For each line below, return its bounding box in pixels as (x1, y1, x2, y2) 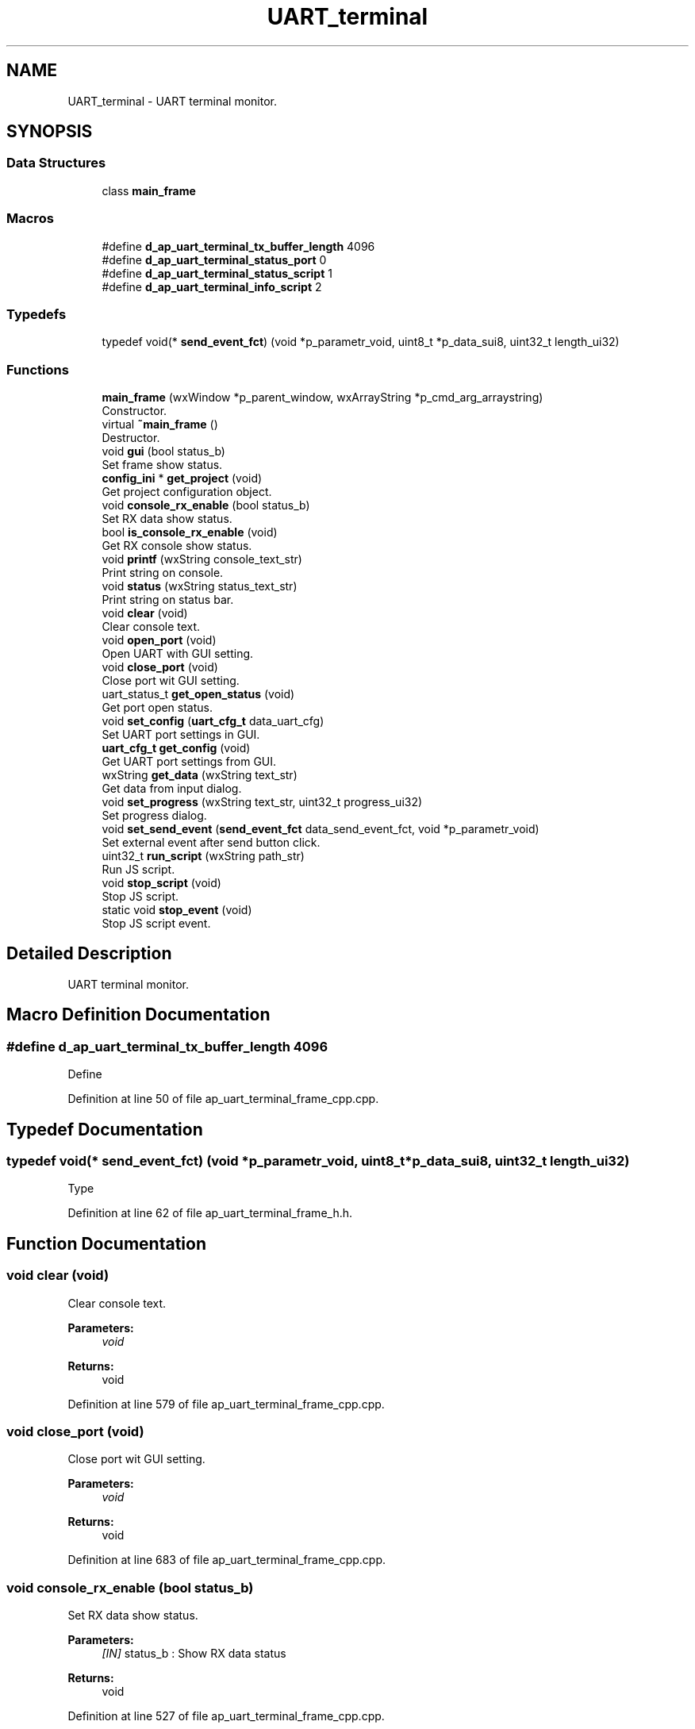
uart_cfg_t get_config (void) (102, 741, 251, 755)
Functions (6, 361, 69, 378)
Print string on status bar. (102, 593, 234, 607)
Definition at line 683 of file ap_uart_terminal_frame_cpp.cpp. (67, 1553, 386, 1567)
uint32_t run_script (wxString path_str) (102, 849, 305, 863)
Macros (6, 210, 54, 227)
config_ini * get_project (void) (102, 471, 263, 486)
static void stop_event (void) (102, 903, 252, 917)
